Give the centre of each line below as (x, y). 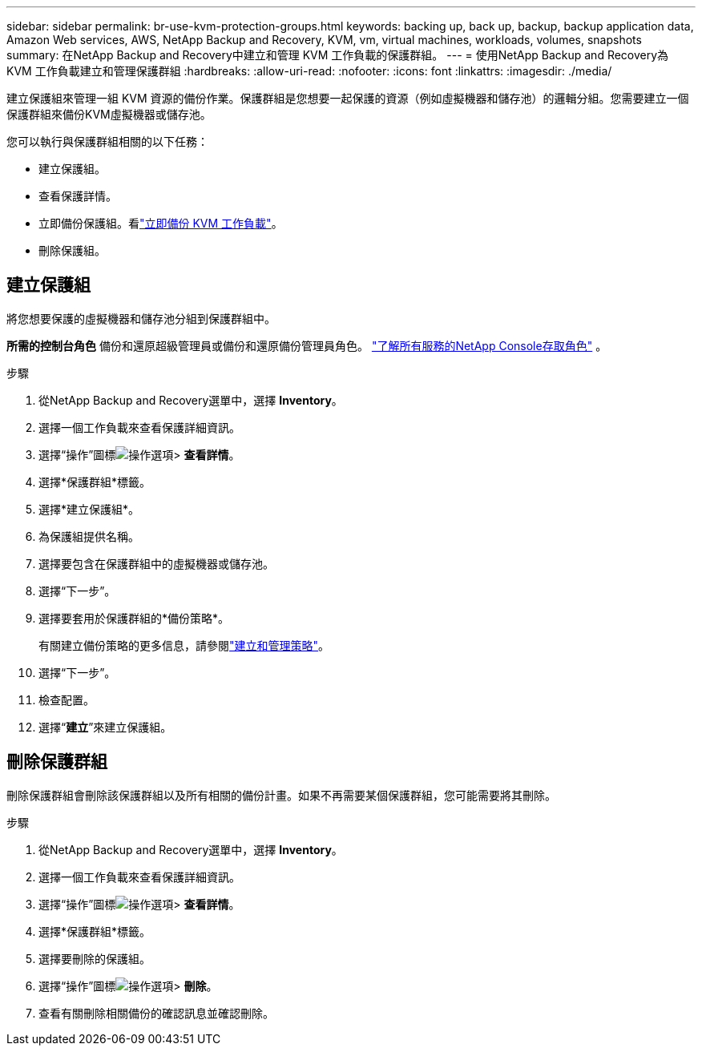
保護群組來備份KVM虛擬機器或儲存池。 (109, 114)
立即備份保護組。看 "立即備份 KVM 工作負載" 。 (161, 223)
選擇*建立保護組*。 (89, 509)
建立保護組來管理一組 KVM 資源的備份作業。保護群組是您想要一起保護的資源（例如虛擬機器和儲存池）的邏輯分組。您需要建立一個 (348, 98)
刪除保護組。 (72, 250)
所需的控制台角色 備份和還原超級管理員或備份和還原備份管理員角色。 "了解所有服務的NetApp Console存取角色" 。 (307, 345)
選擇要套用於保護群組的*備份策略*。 (134, 618)
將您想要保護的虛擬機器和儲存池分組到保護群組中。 (141, 318)
